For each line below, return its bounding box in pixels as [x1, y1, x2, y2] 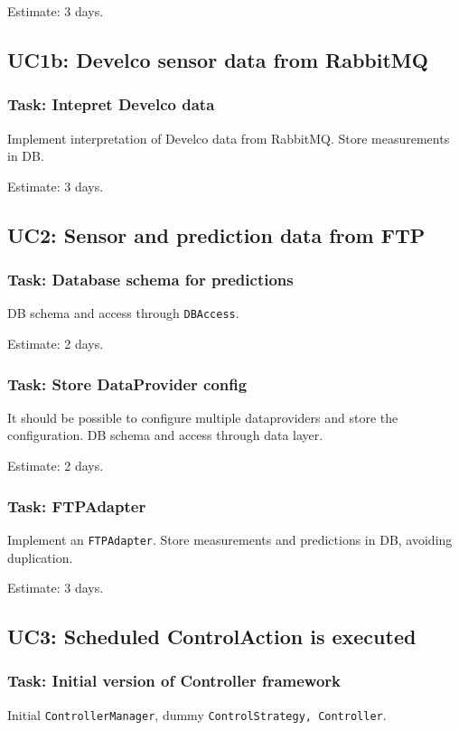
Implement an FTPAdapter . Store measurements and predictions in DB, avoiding [7, 529, 453, 548]
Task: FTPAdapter [7, 494, 146, 517]
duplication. [7, 547, 73, 566]
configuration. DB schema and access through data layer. [7, 426, 323, 445]
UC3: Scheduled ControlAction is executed [7, 622, 417, 650]
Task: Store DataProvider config [7, 372, 248, 395]
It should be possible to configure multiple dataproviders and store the [7, 407, 398, 426]
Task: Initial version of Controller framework [7, 669, 342, 692]
